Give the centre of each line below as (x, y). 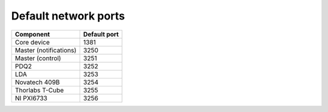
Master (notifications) (46, 50)
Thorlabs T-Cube (39, 90)
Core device (32, 42)
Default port (101, 34)
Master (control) (38, 58)
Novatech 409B (37, 82)
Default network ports (68, 16)
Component (32, 34)
